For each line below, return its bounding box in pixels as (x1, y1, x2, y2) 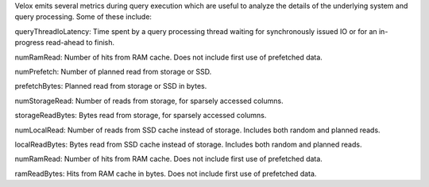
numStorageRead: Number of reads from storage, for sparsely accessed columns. (14, 96, 284, 105)
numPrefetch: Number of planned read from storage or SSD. (14, 67, 212, 76)
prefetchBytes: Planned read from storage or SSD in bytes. (14, 82, 207, 91)
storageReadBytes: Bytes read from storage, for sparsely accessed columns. (14, 111, 267, 120)
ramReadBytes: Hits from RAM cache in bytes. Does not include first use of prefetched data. (14, 169, 317, 178)
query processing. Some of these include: (14, 12, 153, 21)
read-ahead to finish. (45, 38, 115, 48)
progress (14, 38, 44, 48)
